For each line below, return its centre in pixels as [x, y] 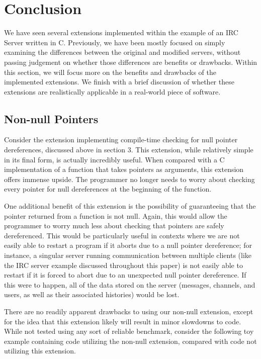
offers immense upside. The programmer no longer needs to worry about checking [129, 179]
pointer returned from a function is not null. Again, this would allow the [116, 215]
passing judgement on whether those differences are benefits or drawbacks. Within [131, 62]
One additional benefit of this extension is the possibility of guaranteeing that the [130, 206]
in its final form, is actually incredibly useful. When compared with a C [114, 159]
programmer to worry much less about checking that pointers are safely [114, 226]
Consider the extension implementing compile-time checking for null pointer [121, 140]
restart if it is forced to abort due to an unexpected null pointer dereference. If [125, 275]
